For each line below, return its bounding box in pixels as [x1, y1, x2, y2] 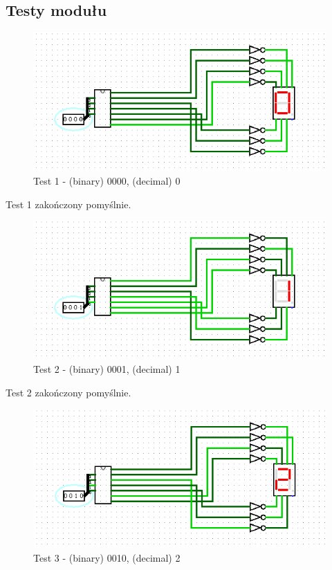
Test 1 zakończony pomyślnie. [6, 196, 131, 211]
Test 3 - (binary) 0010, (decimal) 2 [33, 550, 181, 564]
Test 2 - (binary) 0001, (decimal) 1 [33, 362, 181, 376]
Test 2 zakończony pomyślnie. [6, 385, 131, 400]
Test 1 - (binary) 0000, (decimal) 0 [33, 174, 181, 188]
